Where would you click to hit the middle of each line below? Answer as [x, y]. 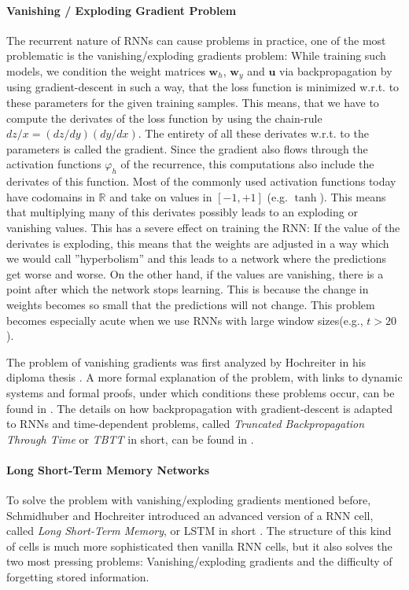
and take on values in [161, 196]
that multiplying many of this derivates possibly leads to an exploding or [182, 212]
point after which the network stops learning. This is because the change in [188, 289]
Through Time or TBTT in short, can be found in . [130, 439]
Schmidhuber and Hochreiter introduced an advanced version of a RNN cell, [190, 515]
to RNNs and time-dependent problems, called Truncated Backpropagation [186, 424]
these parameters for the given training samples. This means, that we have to [193, 103]
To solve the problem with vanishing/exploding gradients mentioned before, [189, 500]
